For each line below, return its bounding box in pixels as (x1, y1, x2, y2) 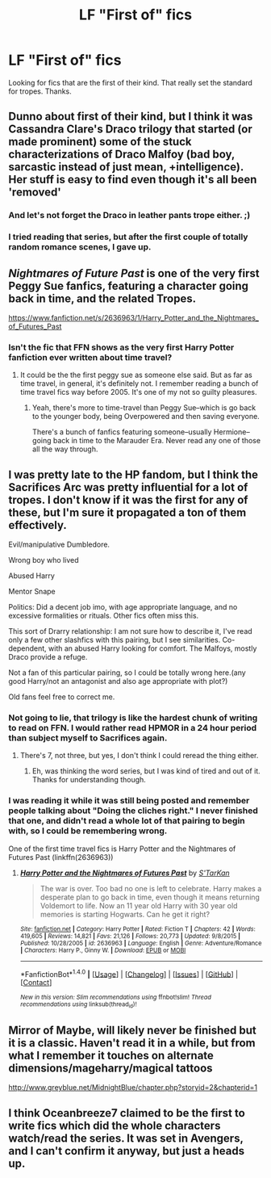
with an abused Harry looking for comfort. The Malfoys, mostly (48, 643, 257, 653)
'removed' (8, 186, 62, 199)
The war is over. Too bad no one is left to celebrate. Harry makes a (40, 883, 262, 893)
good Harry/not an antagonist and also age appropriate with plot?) (8, 677, 228, 686)
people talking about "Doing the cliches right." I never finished (8, 805, 258, 816)
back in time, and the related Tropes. (8, 291, 196, 305)
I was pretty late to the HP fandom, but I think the (8, 467, 259, 481)
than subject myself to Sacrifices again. (8, 732, 168, 744)
